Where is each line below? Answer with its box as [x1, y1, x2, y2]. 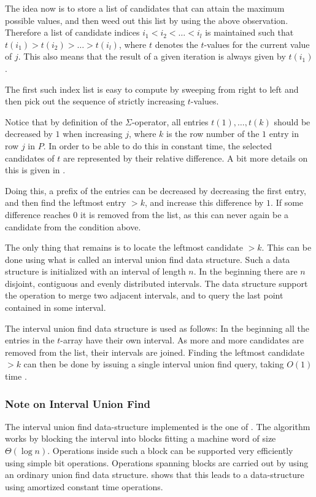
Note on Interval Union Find [5, 396, 150, 411]
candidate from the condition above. [5, 220, 141, 233]
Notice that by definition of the [5, 115, 123, 128]
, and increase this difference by [144, 196, 264, 209]
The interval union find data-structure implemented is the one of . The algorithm [5, 420, 310, 432]
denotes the [155, 37, 198, 50]
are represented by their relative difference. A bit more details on [63, 151, 308, 164]
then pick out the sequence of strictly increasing [5, 95, 185, 108]
